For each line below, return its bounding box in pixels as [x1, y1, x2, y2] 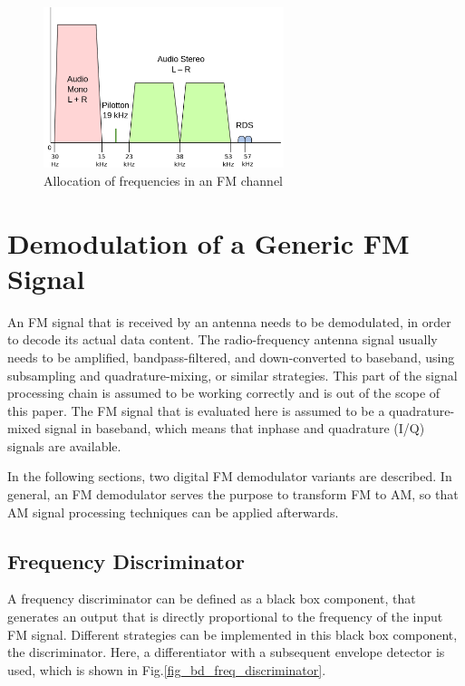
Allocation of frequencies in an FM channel [44, 170, 283, 189]
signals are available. [7, 436, 121, 455]
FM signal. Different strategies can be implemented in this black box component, [7, 624, 458, 643]
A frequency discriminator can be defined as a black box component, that [7, 589, 416, 608]
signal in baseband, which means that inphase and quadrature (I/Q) [44, 419, 425, 438]
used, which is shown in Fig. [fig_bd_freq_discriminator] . [7, 660, 326, 679]
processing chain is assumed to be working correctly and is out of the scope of [7, 383, 441, 402]
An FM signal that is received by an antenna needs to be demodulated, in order [7, 312, 451, 331]
